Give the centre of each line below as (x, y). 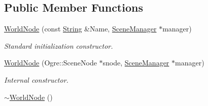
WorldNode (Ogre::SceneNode (50, 63)
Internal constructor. (36, 79)
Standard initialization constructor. (59, 45)
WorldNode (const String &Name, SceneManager (80, 29)
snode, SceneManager (136, 63)
